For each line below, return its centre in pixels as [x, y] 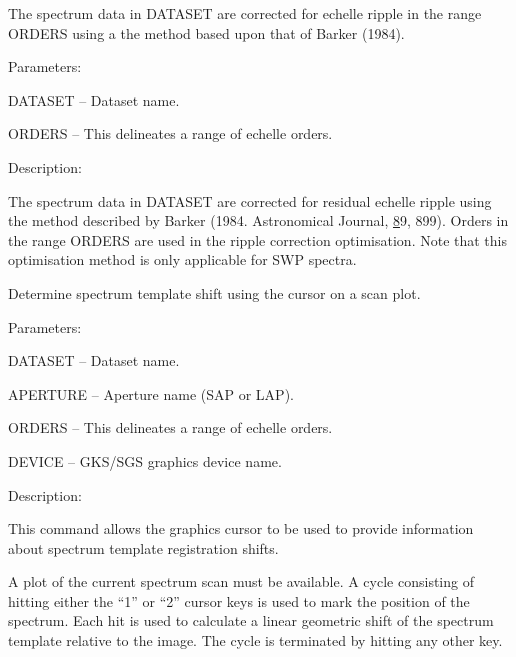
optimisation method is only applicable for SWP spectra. [182, 259]
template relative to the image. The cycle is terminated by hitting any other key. [255, 640]
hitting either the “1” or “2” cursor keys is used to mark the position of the [239, 600]
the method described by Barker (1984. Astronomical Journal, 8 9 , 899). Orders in [258, 220]
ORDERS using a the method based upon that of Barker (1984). [206, 32]
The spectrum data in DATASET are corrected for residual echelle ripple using [250, 200]
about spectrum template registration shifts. [143, 547]
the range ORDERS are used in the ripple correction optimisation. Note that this [257, 239]
